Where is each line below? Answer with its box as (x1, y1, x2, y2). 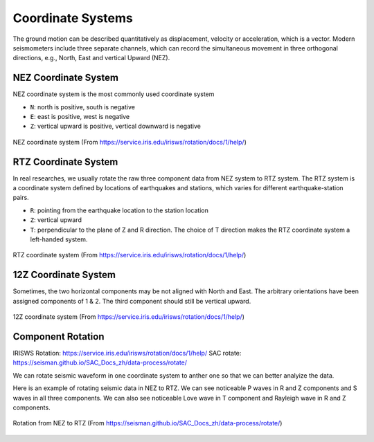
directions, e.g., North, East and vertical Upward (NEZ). (12, 54, 170, 62)
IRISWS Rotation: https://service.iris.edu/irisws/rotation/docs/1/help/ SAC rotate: (12, 349, 242, 358)
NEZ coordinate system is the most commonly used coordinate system (12, 90, 215, 98)
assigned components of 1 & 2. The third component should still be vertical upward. (12, 297, 251, 305)
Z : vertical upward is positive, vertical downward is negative (30, 122, 201, 131)
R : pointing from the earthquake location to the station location (30, 206, 209, 214)
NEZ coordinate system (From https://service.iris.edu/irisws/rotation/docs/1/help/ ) (12, 138, 247, 146)
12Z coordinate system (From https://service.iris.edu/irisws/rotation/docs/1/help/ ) (12, 313, 245, 321)
